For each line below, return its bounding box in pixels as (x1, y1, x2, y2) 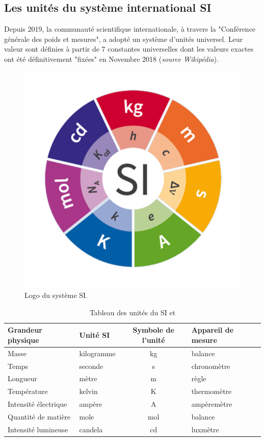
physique (8, 334, 39, 345)
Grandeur (8, 324, 42, 335)
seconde (79, 360, 103, 371)
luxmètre (191, 424, 219, 434)
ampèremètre (191, 399, 232, 409)
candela (79, 424, 103, 434)
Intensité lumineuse (8, 424, 68, 434)
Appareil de (191, 324, 234, 335)
